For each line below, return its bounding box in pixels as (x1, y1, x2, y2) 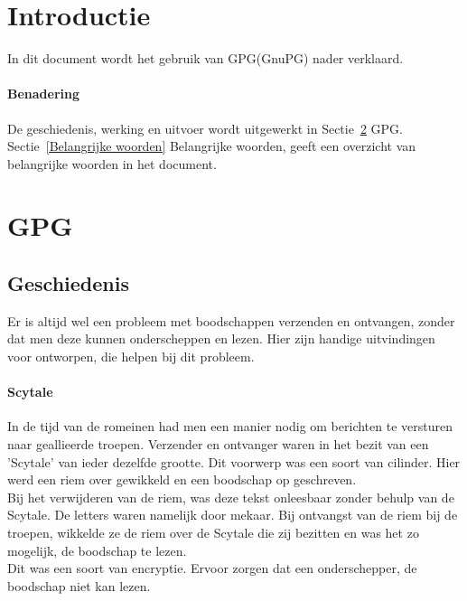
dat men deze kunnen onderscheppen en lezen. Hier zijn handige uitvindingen (7, 329, 435, 348)
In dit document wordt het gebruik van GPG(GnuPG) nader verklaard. (7, 49, 404, 68)
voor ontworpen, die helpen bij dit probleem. (7, 347, 255, 366)
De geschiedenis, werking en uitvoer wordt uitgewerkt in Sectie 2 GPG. (7, 118, 403, 137)
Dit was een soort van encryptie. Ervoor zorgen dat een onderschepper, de (7, 559, 417, 578)
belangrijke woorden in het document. (7, 154, 217, 173)
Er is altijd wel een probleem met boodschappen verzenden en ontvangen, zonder (7, 311, 455, 330)
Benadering (7, 84, 80, 103)
